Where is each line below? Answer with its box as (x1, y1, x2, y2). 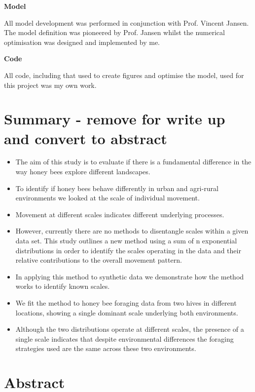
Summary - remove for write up (4, 109, 225, 129)
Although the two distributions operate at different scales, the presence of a (15, 324, 244, 334)
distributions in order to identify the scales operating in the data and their (15, 245, 241, 255)
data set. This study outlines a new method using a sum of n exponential (15, 235, 237, 246)
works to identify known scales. (15, 281, 110, 291)
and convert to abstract (4, 128, 167, 148)
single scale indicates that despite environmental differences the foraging (15, 333, 234, 344)
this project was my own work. (4, 79, 97, 90)
